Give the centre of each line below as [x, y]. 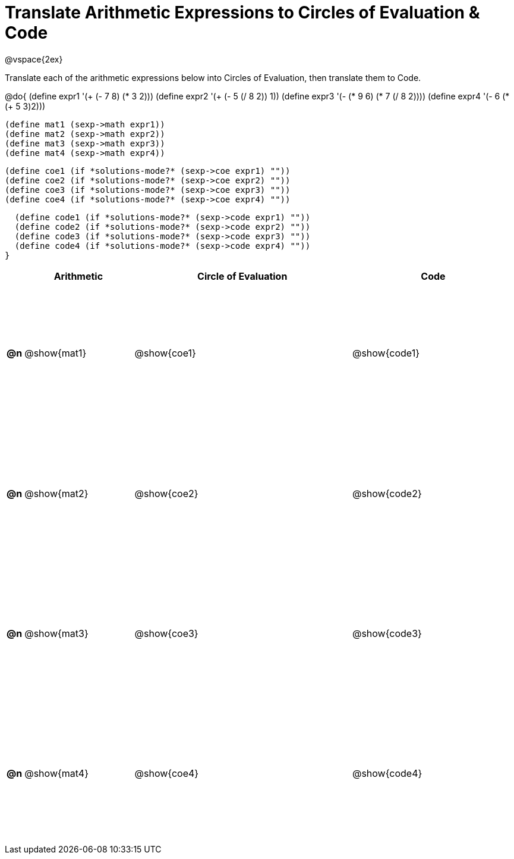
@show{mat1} [56, 353]
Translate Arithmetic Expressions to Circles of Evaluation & [242, 13]
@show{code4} [387, 774]
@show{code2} [387, 493]
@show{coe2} [166, 493]
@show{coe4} [167, 774]
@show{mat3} [56, 634]
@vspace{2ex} [34, 59]
